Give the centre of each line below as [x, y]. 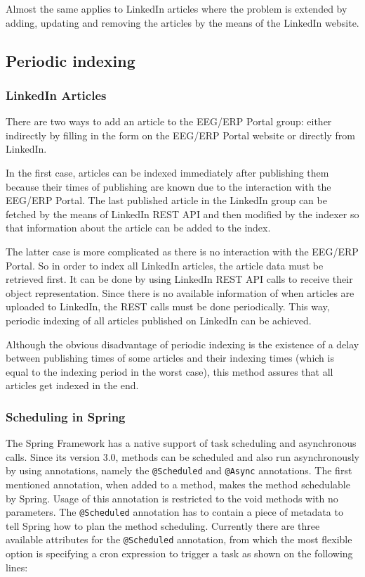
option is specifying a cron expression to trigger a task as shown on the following [179, 553]
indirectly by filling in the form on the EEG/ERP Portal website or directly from [180, 135]
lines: [17, 567]
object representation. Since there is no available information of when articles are [180, 292]
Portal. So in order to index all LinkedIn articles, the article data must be [165, 265]
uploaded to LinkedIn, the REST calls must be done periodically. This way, [168, 306]
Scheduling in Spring [66, 416]
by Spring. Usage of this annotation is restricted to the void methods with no [172, 498]
